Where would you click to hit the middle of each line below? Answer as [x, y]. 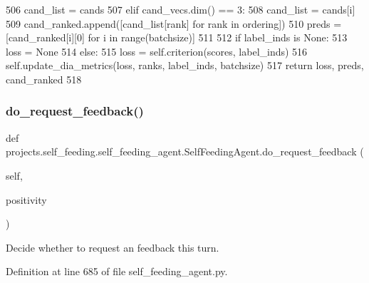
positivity [26, 199]
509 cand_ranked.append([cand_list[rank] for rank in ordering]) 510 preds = [174, 23]
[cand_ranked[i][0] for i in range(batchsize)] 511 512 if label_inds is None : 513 [177, 37]
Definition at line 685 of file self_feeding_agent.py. [117, 271]
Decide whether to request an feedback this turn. [113, 247]
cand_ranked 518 [44, 79]
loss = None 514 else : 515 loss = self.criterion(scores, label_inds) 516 [157, 51]
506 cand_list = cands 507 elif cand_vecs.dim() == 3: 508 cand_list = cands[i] [181, 9]
